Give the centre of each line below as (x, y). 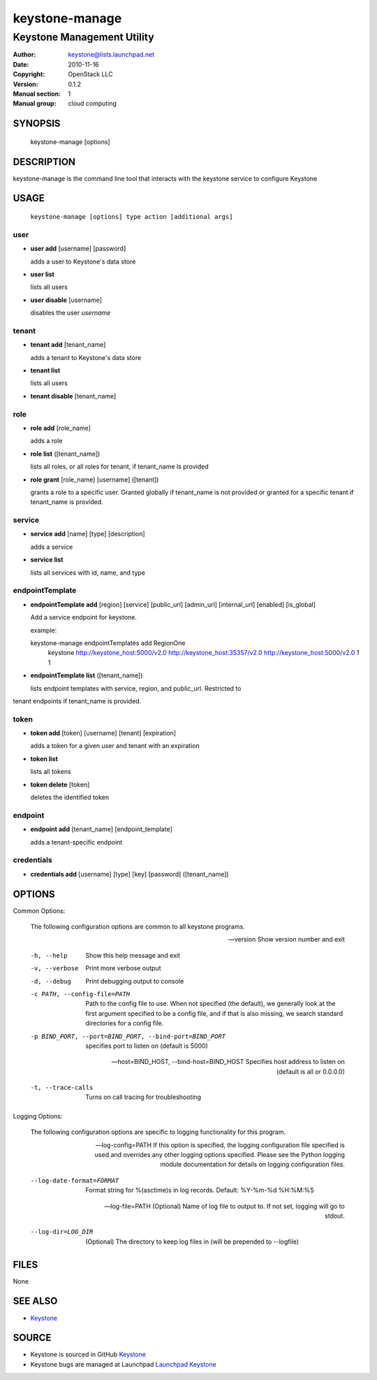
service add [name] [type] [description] (88, 534)
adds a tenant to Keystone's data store (86, 357)
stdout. (335, 1216)
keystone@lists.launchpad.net (111, 55)
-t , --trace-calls (62, 1088)
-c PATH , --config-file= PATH (80, 994)
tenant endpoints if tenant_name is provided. (77, 701)
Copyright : (29, 74)
